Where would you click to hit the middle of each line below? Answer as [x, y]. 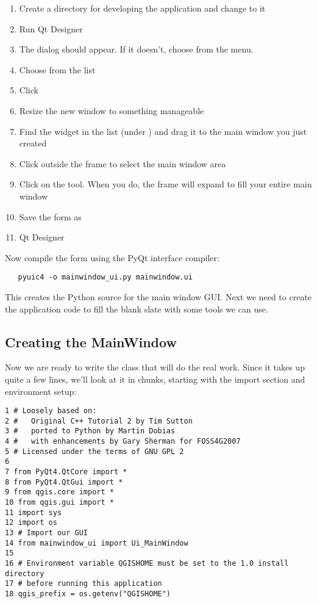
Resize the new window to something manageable [112, 110]
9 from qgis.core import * [59, 492]
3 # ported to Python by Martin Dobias [90, 431]
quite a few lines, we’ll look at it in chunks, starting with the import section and [155, 379]
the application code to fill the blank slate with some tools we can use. [137, 309]
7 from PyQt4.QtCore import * [66, 472]
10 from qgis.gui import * [59, 503]
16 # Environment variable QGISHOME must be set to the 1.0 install [147, 563]
